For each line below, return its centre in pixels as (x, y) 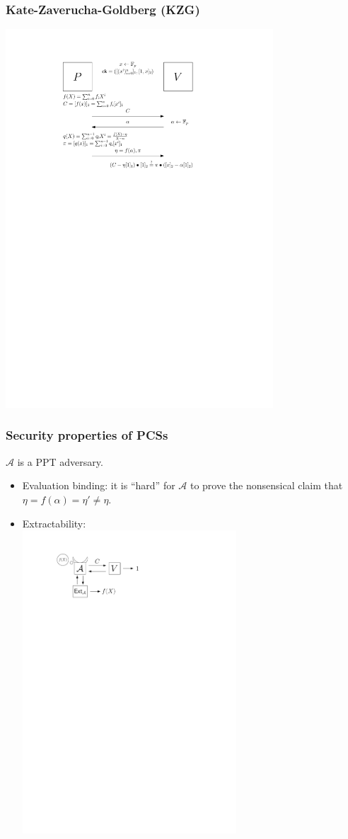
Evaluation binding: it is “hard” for (99, 485)
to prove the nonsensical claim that (266, 485)
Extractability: (54, 523)
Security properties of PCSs (87, 435)
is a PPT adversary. (60, 461)
